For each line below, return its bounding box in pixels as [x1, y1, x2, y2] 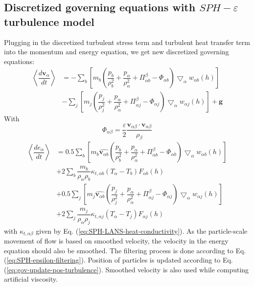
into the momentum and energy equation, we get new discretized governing [4, 46, 229, 57]
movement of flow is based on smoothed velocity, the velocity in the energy [4, 236, 229, 246]
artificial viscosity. [4, 274, 58, 284]
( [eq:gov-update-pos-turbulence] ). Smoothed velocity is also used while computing [4, 264, 249, 274]
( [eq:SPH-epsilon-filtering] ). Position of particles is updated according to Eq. [4, 255, 233, 265]
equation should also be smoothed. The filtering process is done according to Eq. [4, 245, 246, 255]
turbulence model [4, 14, 94, 29]
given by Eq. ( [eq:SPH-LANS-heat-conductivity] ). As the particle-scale [36, 225, 248, 236]
